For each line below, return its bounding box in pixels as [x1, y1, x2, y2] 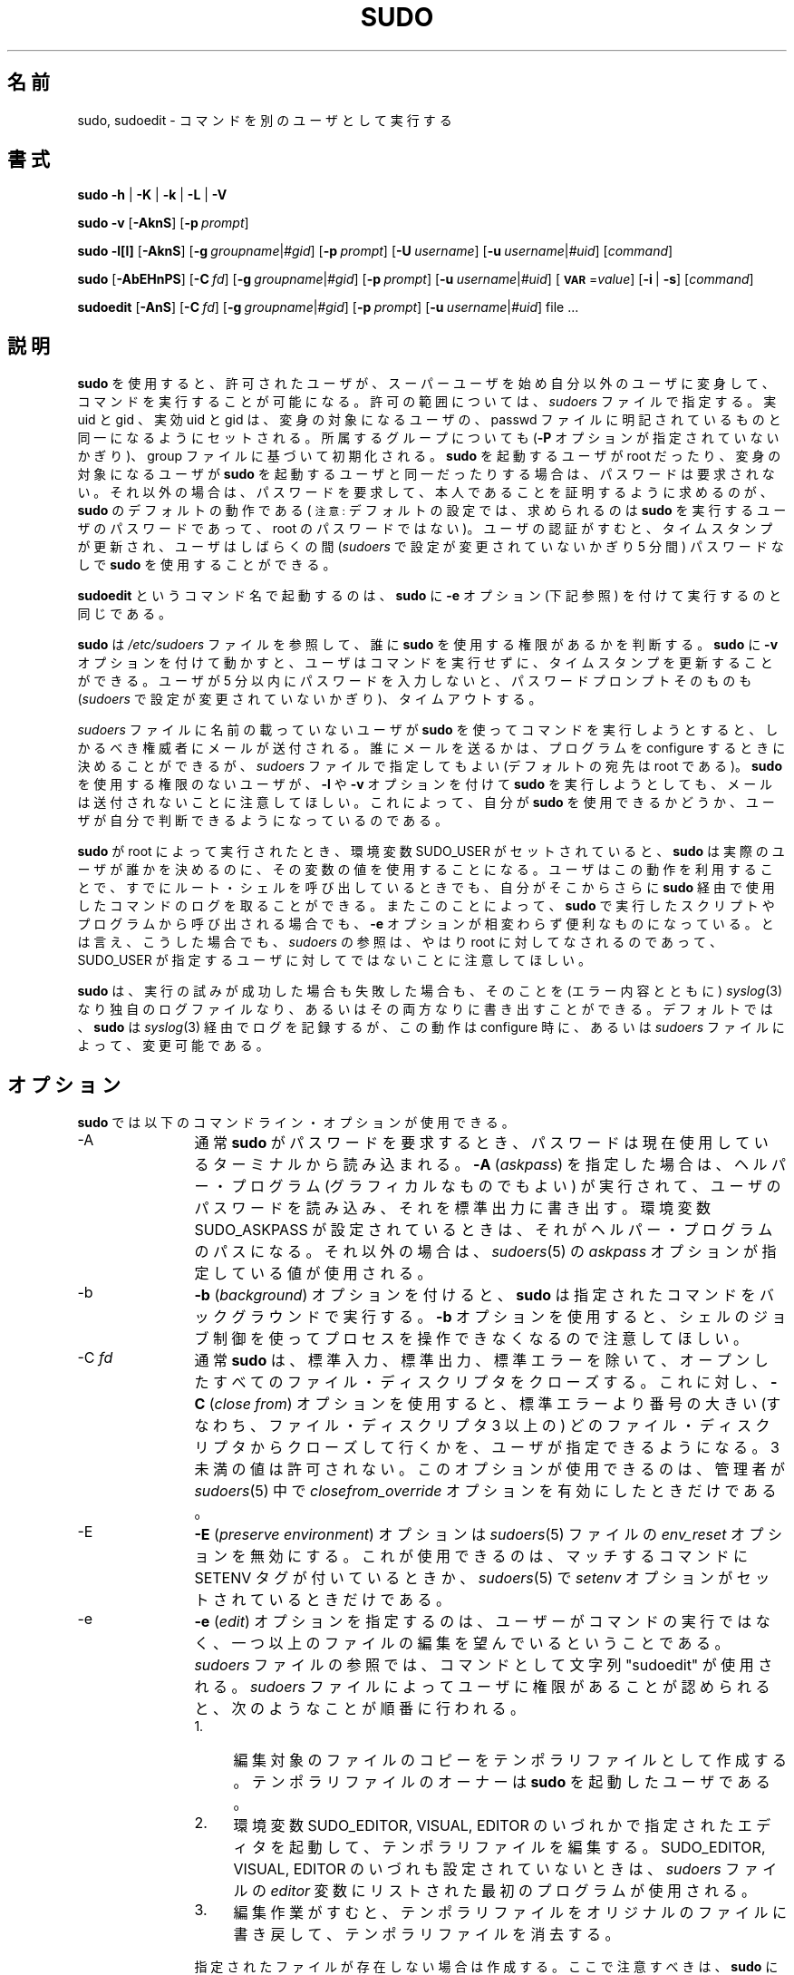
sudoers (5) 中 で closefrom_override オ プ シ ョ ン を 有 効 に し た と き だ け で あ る [194, 1482, 777, 1501]
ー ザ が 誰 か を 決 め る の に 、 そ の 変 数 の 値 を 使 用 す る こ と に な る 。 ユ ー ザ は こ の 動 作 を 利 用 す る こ [77, 861, 773, 878]
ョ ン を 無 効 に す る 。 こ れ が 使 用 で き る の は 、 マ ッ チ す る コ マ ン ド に [194, 1547, 748, 1566]
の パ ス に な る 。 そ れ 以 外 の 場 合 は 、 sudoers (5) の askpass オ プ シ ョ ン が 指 [194, 1242, 777, 1261]
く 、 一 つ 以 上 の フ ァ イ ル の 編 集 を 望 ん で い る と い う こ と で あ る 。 [194, 1634, 730, 1653]
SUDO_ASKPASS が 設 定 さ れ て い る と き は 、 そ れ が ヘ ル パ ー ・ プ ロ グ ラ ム [194, 1221, 773, 1240]
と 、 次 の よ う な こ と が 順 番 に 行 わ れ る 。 [194, 1699, 525, 1718]
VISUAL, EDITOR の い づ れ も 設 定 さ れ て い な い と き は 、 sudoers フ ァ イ [233, 1860, 778, 1879]
